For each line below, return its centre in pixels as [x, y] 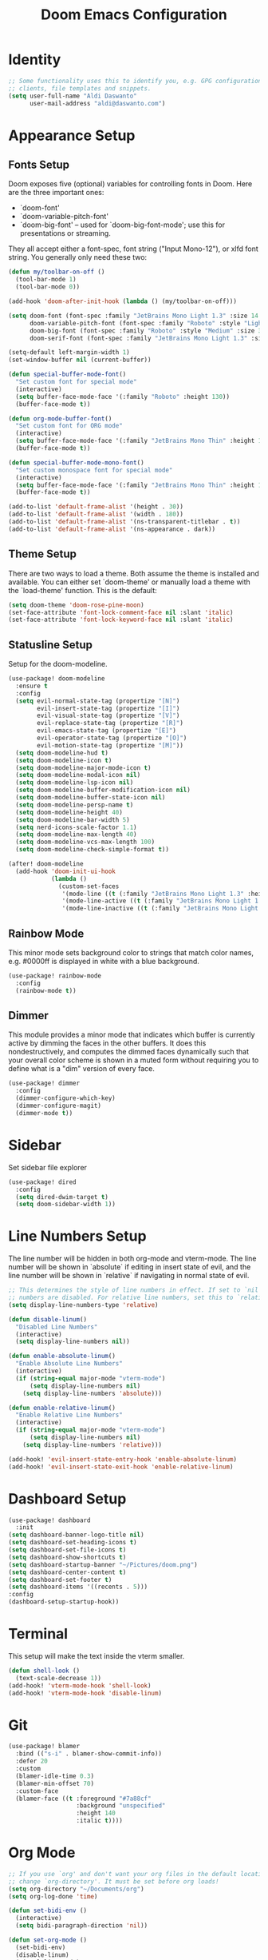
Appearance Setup [72, 135]
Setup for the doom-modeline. [58, 664]
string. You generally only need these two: [78, 257]
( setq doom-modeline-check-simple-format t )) [93, 850]
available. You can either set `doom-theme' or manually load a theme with [130, 582]
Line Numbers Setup [77, 1236]
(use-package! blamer [44, 1747]
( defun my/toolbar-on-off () [57, 272]
